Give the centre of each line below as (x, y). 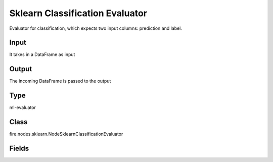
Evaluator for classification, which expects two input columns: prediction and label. (96, 28)
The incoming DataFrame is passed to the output (60, 81)
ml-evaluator (23, 107)
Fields (19, 148)
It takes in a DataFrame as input (42, 55)
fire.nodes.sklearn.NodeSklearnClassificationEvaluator (66, 134)
